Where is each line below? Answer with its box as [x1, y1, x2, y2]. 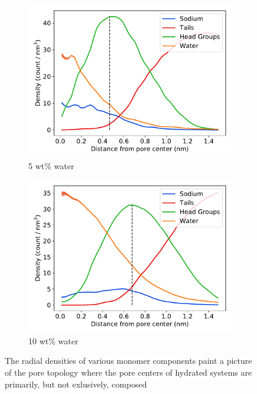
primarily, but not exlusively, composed [5, 377, 147, 390]
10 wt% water [28, 334, 79, 347]
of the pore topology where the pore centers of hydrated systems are [5, 366, 252, 378]
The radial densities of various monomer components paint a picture [5, 354, 252, 367]
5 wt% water [28, 159, 74, 172]
